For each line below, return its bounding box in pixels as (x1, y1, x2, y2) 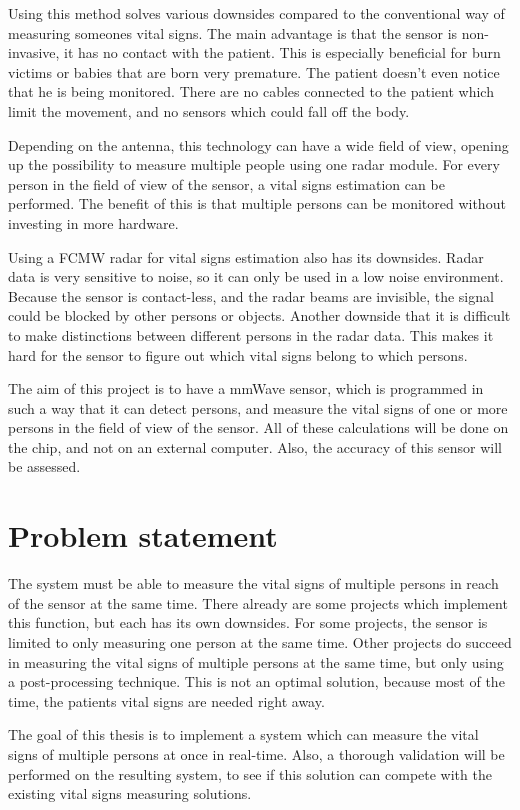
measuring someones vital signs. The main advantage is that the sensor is (8, 22, 458, 43)
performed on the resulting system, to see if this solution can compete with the (8, 763, 492, 784)
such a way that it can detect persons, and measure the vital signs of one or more (8, 397, 508, 418)
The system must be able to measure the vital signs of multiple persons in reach (8, 573, 499, 594)
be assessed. (8, 456, 81, 477)
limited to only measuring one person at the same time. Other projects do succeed (8, 631, 512, 652)
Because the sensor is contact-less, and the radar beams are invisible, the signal (8, 285, 494, 306)
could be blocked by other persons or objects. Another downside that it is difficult (8, 305, 511, 326)
